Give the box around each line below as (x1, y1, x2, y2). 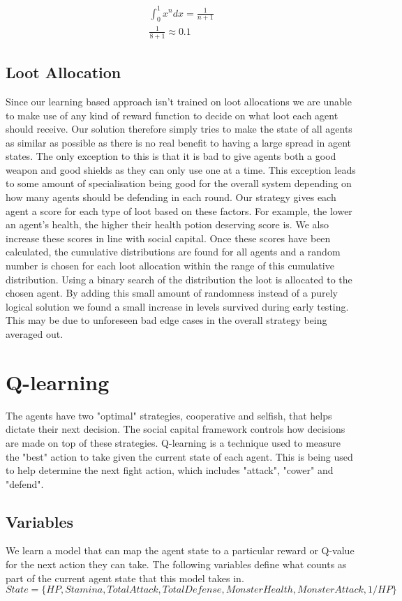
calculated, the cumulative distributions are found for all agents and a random (6, 244, 341, 259)
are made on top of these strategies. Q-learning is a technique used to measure (6, 435, 341, 450)
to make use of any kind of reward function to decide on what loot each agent (6, 107, 338, 122)
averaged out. (6, 327, 64, 341)
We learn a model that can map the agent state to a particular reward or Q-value (6, 543, 355, 558)
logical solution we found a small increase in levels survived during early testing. (6, 299, 349, 313)
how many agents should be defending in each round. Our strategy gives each (6, 190, 336, 205)
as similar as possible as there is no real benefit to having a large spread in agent (6, 135, 352, 149)
